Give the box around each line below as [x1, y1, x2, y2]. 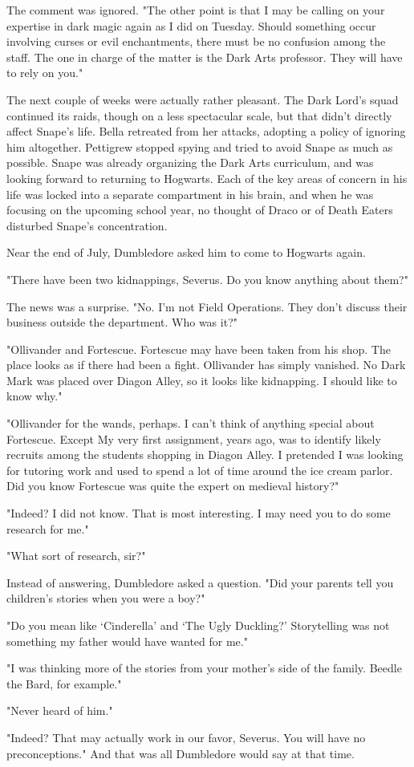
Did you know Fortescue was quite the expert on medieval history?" [6, 477, 339, 494]
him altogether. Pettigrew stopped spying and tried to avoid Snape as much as [6, 138, 393, 155]
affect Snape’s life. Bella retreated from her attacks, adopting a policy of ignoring [6, 123, 406, 140]
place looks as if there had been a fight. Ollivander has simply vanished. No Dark [6, 356, 406, 373]
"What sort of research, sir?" [6, 547, 146, 564]
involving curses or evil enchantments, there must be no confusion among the [6, 33, 386, 50]
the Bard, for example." [6, 675, 122, 692]
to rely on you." [6, 64, 83, 81]
